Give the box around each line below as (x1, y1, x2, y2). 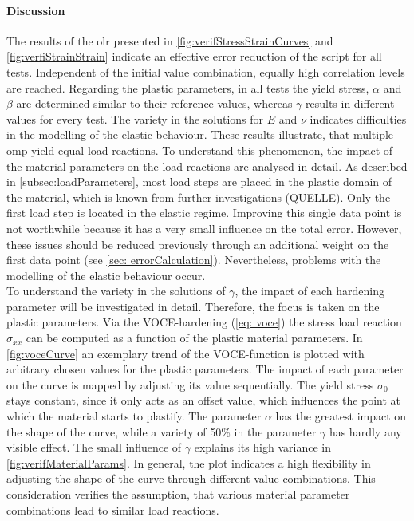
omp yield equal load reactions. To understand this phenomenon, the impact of (6, 141, 393, 158)
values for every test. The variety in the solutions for (6, 110, 264, 127)
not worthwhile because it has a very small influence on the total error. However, (6, 219, 402, 236)
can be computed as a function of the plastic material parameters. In (26, 330, 363, 346)
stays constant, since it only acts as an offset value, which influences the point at (6, 392, 401, 409)
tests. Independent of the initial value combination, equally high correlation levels (6, 63, 405, 80)
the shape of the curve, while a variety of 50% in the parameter (6, 423, 317, 440)
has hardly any (329, 423, 402, 440)
